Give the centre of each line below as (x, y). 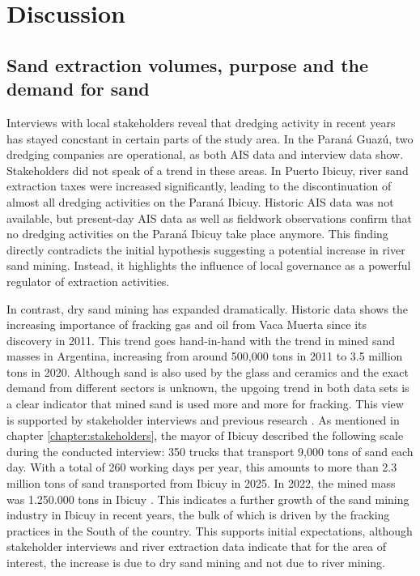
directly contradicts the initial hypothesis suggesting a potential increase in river (206, 249)
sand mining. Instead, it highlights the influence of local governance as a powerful (209, 265)
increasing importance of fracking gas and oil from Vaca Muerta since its (187, 324)
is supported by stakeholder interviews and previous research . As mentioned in (203, 419)
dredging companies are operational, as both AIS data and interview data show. (205, 154)
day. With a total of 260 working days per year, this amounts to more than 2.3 (202, 467)
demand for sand (78, 89)
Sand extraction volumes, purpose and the (188, 64)
